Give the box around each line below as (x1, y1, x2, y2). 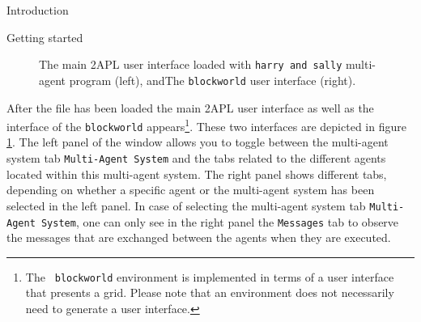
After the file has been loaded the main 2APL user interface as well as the (6, 99, 374, 116)
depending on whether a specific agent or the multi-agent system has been (6, 181, 375, 198)
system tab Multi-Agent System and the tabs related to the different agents (6, 150, 386, 166)
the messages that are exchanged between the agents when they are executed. (6, 229, 391, 246)
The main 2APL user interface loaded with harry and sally (39, 56, 342, 73)
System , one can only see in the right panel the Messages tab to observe (40, 213, 399, 230)
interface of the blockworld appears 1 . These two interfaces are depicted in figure (6, 116, 406, 134)
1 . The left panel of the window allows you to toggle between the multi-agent (6, 133, 389, 150)
